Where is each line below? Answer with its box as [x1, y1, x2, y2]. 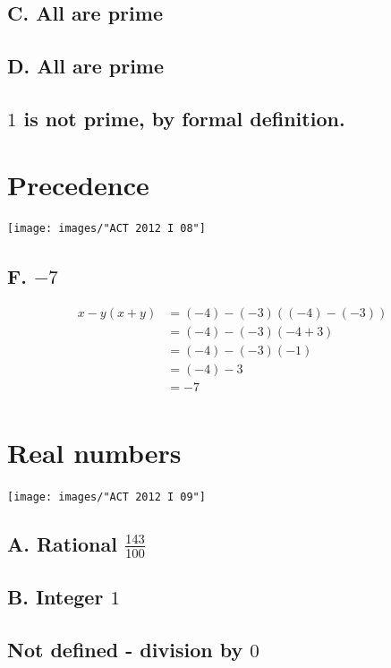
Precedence [7, 166, 149, 202]
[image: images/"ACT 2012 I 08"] [7, 222, 206, 236]
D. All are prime [7, 52, 165, 80]
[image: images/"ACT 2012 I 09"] [7, 490, 206, 503]
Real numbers [7, 433, 182, 470]
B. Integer [7, 583, 104, 611]
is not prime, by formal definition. [23, 104, 345, 132]
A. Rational [7, 529, 117, 557]
